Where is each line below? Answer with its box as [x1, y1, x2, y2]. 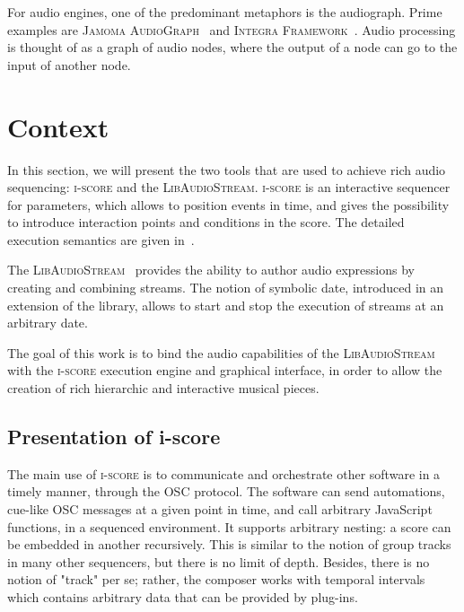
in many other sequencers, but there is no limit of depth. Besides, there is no [7, 552, 430, 571]
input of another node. [7, 55, 131, 74]
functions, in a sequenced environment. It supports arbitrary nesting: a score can [7, 517, 451, 536]
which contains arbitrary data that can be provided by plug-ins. [7, 587, 358, 606]
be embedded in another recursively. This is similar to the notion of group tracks [7, 535, 451, 554]
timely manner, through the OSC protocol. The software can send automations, [7, 482, 445, 501]
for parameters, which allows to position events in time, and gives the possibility [7, 195, 450, 214]
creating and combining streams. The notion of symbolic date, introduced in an [7, 278, 444, 297]
